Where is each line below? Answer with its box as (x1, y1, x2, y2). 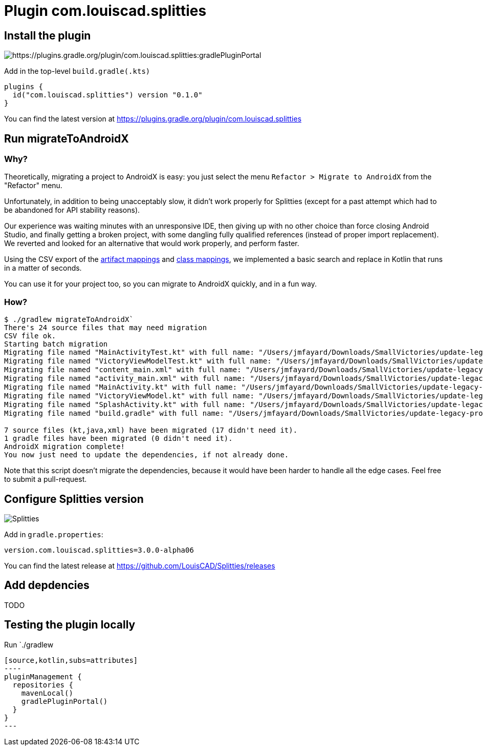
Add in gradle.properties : (4, 530, 103, 539)
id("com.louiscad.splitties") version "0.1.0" (12, 91, 203, 99)
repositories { (12, 680, 73, 689)
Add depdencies (4, 579, 90, 592)
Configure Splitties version (4, 492, 144, 505)
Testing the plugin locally (4, 618, 136, 632)
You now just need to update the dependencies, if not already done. (4, 451, 289, 459)
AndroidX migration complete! (4, 442, 125, 451)
